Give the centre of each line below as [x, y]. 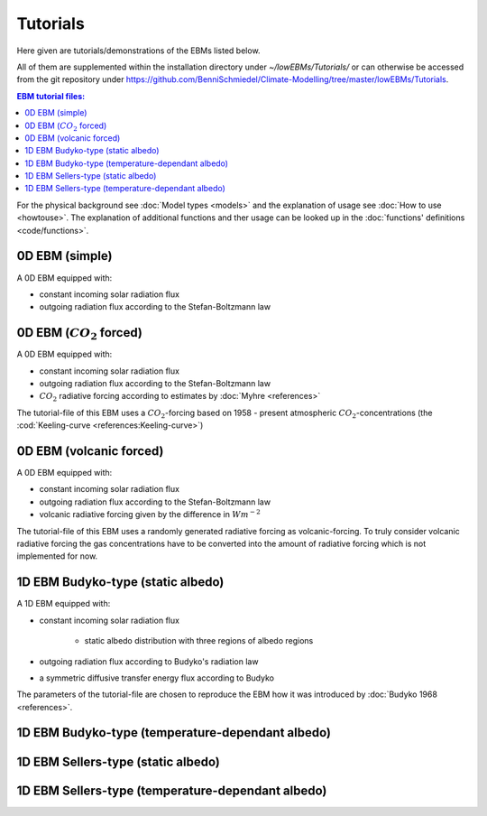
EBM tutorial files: [51, 96]
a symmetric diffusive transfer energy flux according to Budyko [157, 678]
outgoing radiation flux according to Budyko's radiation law [149, 661]
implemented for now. [57, 556]
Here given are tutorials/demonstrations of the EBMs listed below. [138, 51]
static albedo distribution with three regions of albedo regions [199, 641]
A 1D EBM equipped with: [64, 604]
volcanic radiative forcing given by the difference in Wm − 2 [150, 514]
